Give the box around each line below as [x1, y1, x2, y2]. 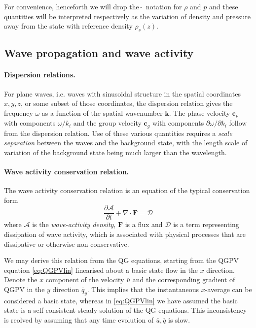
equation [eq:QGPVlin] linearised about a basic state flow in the [4, 264, 198, 275]
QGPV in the [4, 284, 45, 295]
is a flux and [125, 219, 163, 230]
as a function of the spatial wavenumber [41, 107, 163, 118]
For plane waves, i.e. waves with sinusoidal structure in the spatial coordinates [4, 88, 241, 98]
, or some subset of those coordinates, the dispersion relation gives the [20, 98, 233, 108]
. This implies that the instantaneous [87, 284, 199, 295]
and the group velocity [73, 118, 142, 128]
